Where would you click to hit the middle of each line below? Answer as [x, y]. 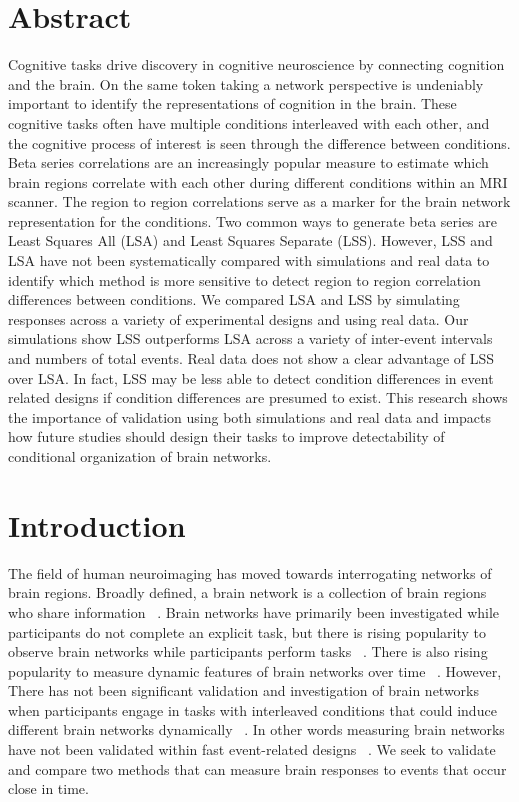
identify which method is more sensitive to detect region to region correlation [244, 279]
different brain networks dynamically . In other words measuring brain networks [256, 729]
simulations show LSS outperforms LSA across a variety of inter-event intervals [250, 338]
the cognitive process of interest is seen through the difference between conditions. [259, 142]
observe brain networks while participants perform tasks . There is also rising [248, 651]
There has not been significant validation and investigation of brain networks [244, 690]
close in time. [48, 788]
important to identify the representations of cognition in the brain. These [232, 103]
